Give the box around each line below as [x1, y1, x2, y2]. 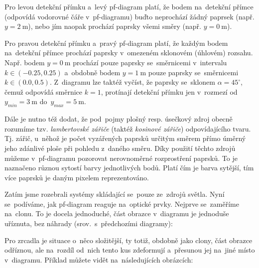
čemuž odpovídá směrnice [4, 86, 83, 97]
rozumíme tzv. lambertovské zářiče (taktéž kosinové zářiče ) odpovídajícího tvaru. [4, 123, 251, 134]
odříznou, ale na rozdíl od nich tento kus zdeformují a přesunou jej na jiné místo [4, 245, 255, 255]
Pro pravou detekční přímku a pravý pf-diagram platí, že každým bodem [4, 37, 228, 48]
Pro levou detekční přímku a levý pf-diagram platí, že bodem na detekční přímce [4, 1, 254, 11]
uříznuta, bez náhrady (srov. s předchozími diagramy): [4, 218, 173, 229]
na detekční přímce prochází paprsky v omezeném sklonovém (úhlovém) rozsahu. [4, 47, 253, 58]
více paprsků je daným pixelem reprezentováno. [4, 172, 149, 182]
